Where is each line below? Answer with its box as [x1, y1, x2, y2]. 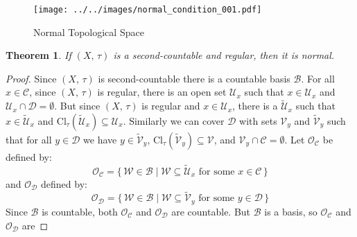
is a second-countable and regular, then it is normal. [113, 48, 335, 62]
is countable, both [42, 204, 118, 218]
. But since [54, 98, 101, 113]
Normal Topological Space [33, 24, 144, 39]
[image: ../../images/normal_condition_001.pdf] [33, 5, 262, 15]
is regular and [141, 98, 200, 113]
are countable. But [171, 204, 251, 218]
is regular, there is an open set [97, 85, 227, 99]
